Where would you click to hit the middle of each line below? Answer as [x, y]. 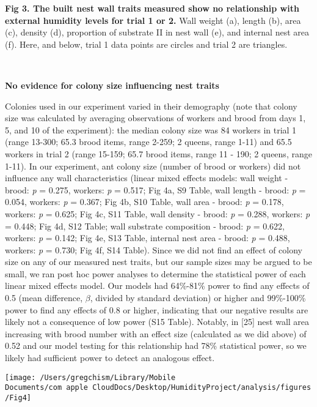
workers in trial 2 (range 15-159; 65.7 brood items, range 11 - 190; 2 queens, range [158, 153]
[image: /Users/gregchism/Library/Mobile [90, 377]
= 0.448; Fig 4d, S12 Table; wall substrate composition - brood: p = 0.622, [145, 226]
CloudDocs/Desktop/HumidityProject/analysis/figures [202, 388]
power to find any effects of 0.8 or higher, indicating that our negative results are [157, 309]
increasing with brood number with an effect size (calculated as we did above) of [156, 333]
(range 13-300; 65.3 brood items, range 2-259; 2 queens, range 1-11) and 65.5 [148, 142]
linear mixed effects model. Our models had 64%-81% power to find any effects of [157, 286]
